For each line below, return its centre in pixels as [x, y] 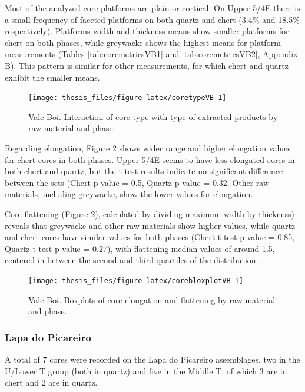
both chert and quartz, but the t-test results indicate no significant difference [144, 171]
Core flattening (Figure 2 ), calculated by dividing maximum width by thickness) [150, 213]
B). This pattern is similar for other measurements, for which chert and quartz [147, 65]
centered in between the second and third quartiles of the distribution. [132, 260]
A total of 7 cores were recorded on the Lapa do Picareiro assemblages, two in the [152, 359]
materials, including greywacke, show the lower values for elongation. [129, 194]
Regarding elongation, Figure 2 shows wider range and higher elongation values [148, 148]
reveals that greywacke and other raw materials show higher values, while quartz [150, 225]
